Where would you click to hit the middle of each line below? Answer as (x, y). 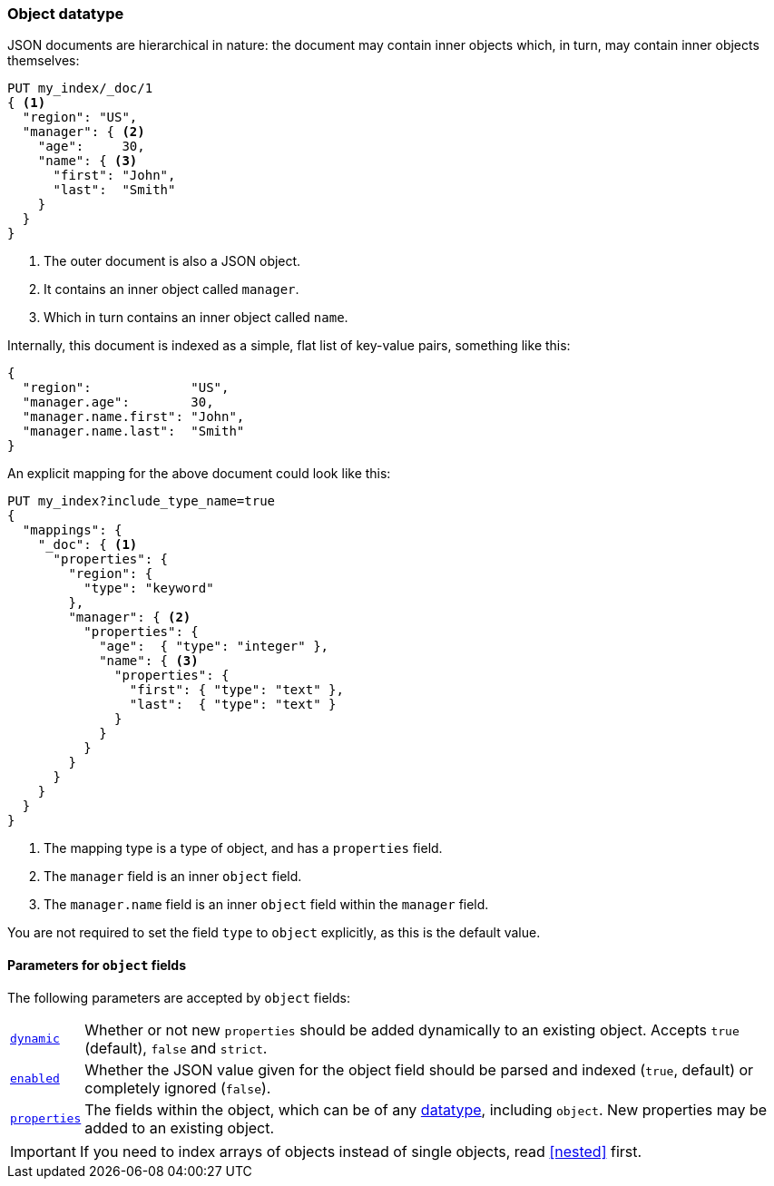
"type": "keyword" (149, 588)
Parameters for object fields (97, 965)
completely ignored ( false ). (178, 1088)
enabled (35, 1079)
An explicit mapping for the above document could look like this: (199, 474)
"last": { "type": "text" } (233, 705)
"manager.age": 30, (118, 402)
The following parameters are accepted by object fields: (179, 997)
